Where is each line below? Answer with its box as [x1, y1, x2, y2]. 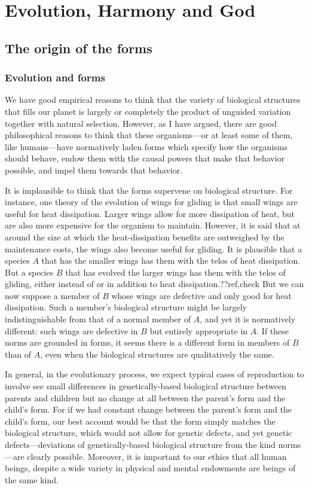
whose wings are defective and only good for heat [111, 289, 292, 301]
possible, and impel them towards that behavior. [5, 163, 183, 176]
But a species [5, 266, 54, 278]
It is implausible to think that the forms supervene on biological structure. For [5, 184, 293, 196]
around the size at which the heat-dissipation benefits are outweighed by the [5, 230, 284, 243]
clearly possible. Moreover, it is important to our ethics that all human [27, 450, 287, 462]
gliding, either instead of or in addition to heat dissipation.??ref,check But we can [5, 277, 304, 290]
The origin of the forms [5, 38, 152, 57]
